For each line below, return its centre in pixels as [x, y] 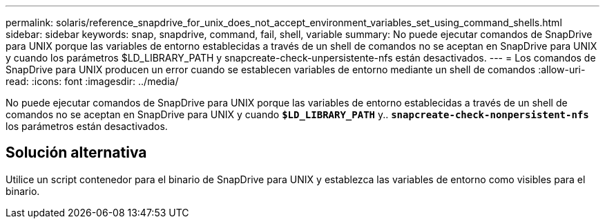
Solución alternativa [76, 153]
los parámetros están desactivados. [87, 126]
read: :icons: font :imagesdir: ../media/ [92, 81]
